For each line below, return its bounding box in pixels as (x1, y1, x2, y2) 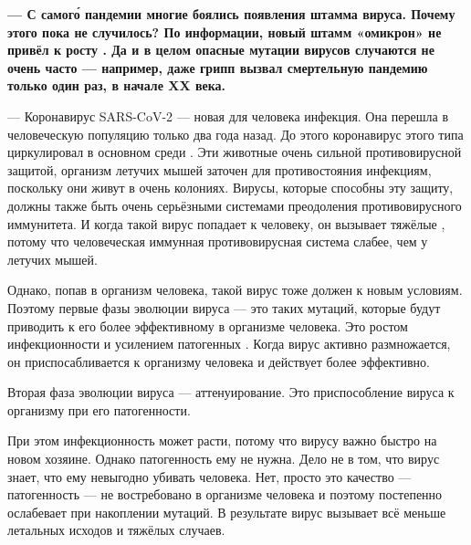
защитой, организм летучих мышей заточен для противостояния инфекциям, (7, 160, 432, 179)
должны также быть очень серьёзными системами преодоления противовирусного (7, 195, 462, 215)
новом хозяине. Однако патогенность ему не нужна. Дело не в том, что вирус (7, 449, 440, 468)
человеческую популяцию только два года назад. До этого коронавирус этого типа (7, 124, 464, 143)
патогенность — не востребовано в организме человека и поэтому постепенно (7, 485, 443, 504)
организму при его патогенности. (7, 400, 191, 419)
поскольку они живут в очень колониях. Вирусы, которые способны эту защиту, (7, 178, 454, 197)
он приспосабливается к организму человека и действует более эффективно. (7, 351, 430, 371)
